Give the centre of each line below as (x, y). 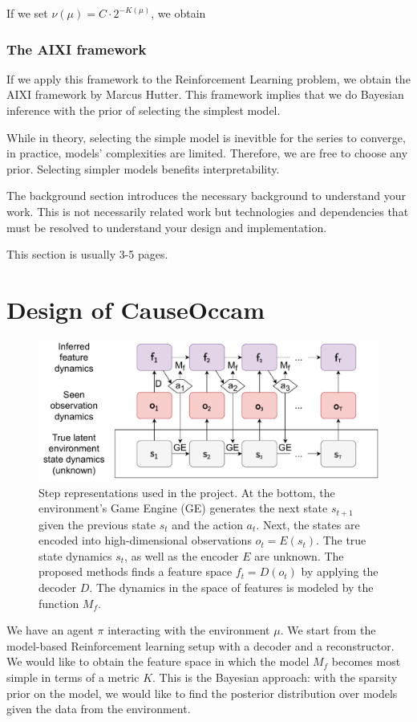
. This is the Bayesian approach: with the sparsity (275, 677)
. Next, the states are (308, 524)
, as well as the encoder (182, 555)
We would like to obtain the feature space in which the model (158, 661)
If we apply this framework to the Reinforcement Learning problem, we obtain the (208, 78)
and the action (207, 524)
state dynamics (75, 555)
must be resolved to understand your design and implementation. (167, 227)
